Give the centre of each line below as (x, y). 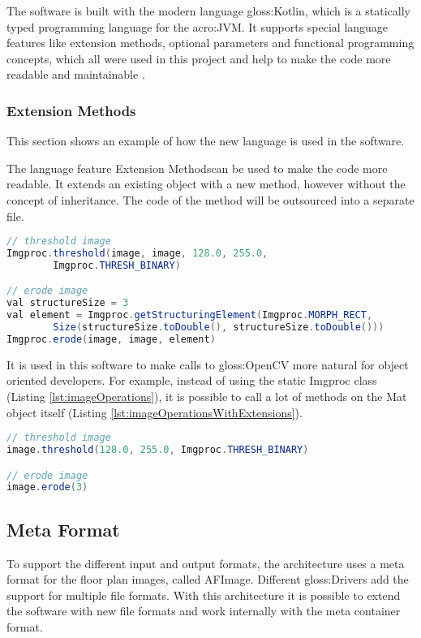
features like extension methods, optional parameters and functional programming (210, 43)
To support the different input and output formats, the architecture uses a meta (206, 563)
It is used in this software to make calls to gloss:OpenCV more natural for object (208, 364)
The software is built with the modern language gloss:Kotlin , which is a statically (208, 11)
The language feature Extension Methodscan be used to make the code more (197, 168)
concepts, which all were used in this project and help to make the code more (199, 58)
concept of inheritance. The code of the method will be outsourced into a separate (210, 199)
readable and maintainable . (76, 74)
